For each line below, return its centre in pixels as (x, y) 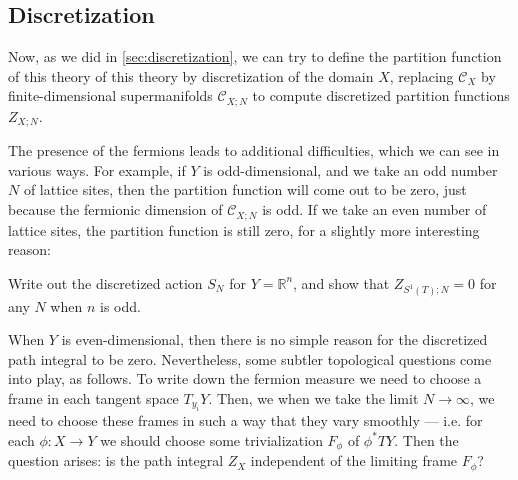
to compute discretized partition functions (381, 95)
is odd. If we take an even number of (374, 209)
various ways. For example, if (97, 169)
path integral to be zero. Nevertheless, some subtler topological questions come (250, 358)
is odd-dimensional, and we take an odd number (350, 169)
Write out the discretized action (105, 282)
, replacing (421, 75)
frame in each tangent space (93, 397)
